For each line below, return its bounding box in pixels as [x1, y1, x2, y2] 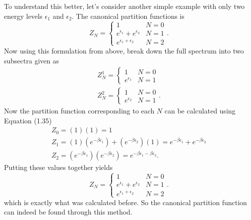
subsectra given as [4, 55, 59, 65]
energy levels [4, 10, 43, 21]
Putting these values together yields [4, 162, 113, 172]
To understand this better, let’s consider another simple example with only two [4, 1, 245, 11]
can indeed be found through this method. [4, 207, 132, 217]
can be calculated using [164, 106, 236, 116]
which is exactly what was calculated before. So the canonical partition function [4, 197, 247, 207]
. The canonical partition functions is [71, 10, 185, 21]
